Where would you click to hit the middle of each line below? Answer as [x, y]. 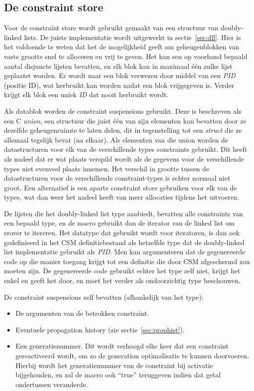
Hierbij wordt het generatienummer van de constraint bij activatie [114, 365]
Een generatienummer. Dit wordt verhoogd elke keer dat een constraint [122, 346]
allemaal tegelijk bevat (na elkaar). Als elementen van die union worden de [116, 139]
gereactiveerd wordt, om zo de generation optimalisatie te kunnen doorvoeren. [132, 356]
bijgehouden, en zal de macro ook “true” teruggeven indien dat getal [118, 375]
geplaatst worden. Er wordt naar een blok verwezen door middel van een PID [120, 75]
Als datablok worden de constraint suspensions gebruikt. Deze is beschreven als [123, 111]
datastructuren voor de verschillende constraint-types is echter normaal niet [117, 178]
